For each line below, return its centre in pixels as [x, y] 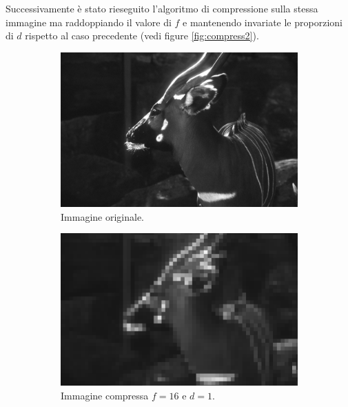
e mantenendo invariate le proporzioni [263, 22]
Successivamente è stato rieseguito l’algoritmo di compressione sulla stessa [162, 8]
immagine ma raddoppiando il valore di [89, 22]
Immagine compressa [105, 395]
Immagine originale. [102, 216]
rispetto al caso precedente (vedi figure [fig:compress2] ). [142, 36]
